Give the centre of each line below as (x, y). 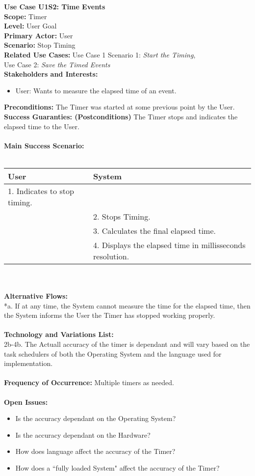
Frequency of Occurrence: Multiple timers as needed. (89, 382)
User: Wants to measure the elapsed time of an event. (96, 90)
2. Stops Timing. (122, 216)
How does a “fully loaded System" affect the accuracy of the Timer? (117, 468)
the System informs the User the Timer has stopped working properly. (110, 315)
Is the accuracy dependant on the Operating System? (96, 418)
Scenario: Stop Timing (40, 45)
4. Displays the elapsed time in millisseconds (169, 245)
